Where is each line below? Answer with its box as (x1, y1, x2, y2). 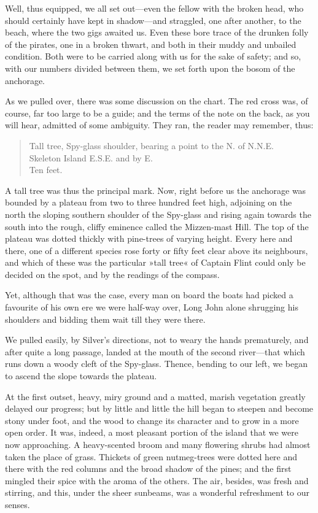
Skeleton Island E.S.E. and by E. (29, 151, 153, 164)
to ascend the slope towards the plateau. (5, 369, 157, 382)
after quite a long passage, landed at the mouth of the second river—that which (5, 345, 305, 358)
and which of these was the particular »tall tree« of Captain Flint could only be (5, 256, 306, 269)
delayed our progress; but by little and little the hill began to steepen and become (5, 402, 314, 415)
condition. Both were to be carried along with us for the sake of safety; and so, (5, 50, 301, 63)
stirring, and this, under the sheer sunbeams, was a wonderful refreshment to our (5, 486, 309, 499)
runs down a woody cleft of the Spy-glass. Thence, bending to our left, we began (5, 357, 308, 370)
